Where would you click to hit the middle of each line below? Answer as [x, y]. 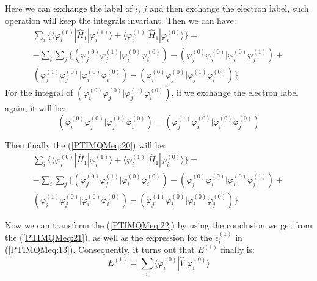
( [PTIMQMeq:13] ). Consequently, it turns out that [100, 250]
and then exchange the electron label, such [229, 8]
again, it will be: [35, 108]
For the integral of [39, 93]
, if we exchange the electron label [235, 93]
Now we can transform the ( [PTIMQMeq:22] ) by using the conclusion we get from [158, 224]
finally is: [238, 250]
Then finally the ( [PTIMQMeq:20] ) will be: [86, 144]
